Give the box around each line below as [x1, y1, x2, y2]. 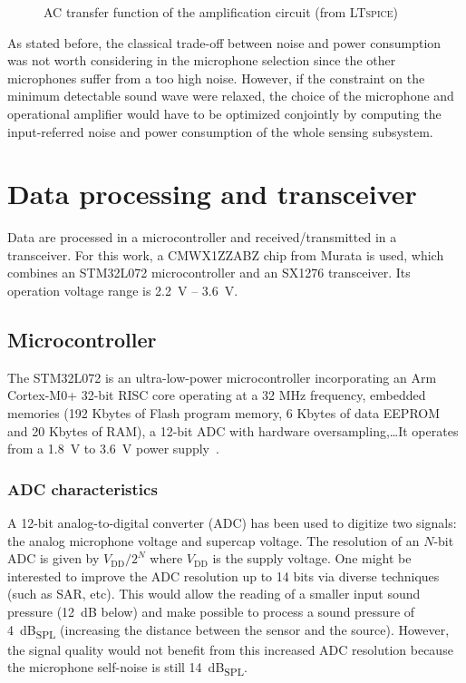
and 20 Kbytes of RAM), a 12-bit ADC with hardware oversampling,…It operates [7, 421, 459, 440]
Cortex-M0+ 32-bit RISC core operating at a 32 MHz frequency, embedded [7, 385, 426, 405]
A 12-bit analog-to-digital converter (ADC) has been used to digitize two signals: [7, 513, 457, 532]
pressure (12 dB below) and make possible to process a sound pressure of [7, 602, 415, 621]
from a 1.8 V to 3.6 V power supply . [7, 439, 219, 458]
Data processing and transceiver [7, 175, 417, 212]
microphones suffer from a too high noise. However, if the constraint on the [7, 68, 425, 87]
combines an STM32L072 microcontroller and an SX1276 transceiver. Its [7, 263, 411, 282]
